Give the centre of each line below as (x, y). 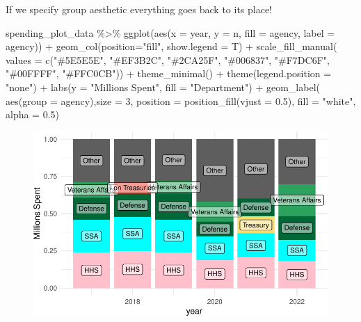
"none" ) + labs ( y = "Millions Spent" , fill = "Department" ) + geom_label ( (163, 87)
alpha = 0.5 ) (33, 114)
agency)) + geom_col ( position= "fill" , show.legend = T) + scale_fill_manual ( (171, 46)
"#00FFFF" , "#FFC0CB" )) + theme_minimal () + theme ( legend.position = (169, 73)
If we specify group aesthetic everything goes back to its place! (139, 9)
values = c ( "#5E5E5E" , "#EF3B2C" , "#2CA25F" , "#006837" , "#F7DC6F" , (168, 59)
